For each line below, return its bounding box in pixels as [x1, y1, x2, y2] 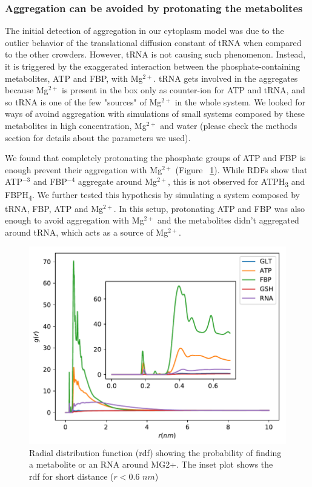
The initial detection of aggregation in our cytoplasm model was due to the [5, 24, 284, 37]
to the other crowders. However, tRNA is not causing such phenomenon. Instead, [5, 48, 306, 61]
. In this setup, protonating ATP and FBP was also [113, 202, 305, 214]
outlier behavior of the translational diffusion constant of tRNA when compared [5, 36, 302, 48]
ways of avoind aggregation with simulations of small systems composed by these [5, 107, 305, 120]
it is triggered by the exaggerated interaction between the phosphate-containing [5, 60, 300, 72]
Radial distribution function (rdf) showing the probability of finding [29, 446, 282, 459]
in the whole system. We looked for [174, 95, 305, 108]
